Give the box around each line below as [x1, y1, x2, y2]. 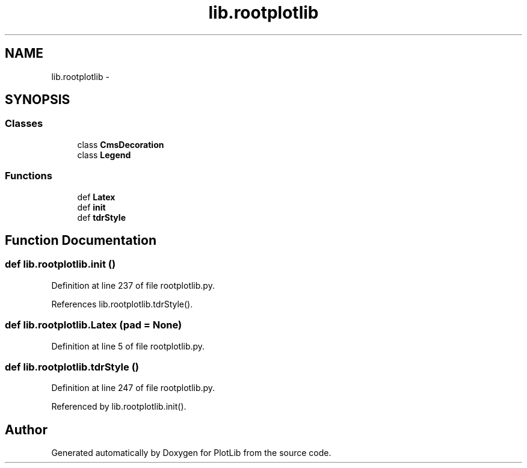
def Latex [77, 191, 116, 202]
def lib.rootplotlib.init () [5, 258, 116, 271]
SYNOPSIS [5, 92, 70, 108]
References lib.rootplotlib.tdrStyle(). [51, 298, 193, 309]
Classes [5, 117, 43, 130]
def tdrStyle [77, 212, 126, 223]
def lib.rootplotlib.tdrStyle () [5, 360, 140, 373]
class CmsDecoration [77, 139, 164, 150]
